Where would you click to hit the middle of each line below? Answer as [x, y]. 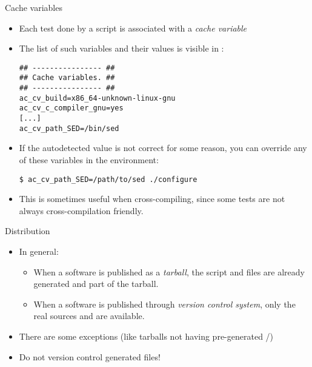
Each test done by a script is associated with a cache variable [133, 28]
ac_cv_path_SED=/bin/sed [69, 128]
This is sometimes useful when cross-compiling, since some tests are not [152, 199]
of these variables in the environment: [89, 159]
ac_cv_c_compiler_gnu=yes [71, 108]
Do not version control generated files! [90, 356]
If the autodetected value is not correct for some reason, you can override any [163, 148]
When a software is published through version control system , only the [164, 304]
